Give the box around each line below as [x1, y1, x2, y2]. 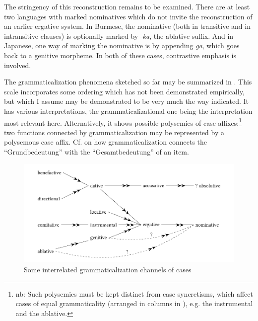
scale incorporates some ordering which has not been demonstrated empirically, [4, 86, 245, 96]
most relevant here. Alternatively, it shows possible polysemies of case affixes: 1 [4, 116, 242, 128]
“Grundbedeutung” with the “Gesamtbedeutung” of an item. [4, 146, 189, 157]
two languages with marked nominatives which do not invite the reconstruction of [4, 11, 253, 21]
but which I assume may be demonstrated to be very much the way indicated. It [4, 96, 249, 106]
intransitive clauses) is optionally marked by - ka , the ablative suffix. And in [4, 30, 234, 41]
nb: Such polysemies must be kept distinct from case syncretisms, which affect [15, 288, 253, 299]
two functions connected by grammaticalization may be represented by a [4, 127, 224, 137]
